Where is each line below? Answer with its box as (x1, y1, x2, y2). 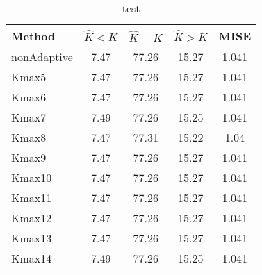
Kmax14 (11, 250, 52, 266)
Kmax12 (11, 210, 52, 226)
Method (11, 28, 56, 44)
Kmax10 (11, 169, 52, 185)
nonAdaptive (11, 49, 73, 65)
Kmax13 (11, 230, 52, 246)
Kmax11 (11, 190, 52, 206)
